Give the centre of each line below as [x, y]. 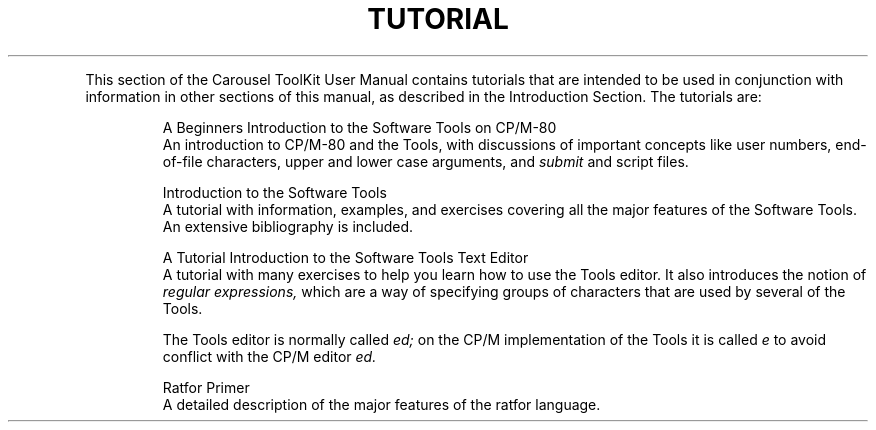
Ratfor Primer [206, 387]
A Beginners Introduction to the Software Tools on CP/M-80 [359, 127]
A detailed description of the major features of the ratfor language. [381, 404]
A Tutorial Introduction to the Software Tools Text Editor [345, 257]
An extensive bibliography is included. [288, 226]
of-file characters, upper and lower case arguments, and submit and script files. [425, 161]
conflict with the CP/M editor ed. [269, 356]
